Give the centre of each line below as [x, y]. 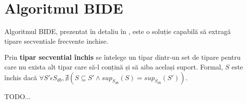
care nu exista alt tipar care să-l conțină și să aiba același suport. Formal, [114, 66]
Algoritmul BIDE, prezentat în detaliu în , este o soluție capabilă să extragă [118, 31]
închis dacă [21, 77]
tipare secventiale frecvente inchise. [57, 41]
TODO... [18, 96]
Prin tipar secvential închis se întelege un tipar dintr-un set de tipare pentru [123, 57]
